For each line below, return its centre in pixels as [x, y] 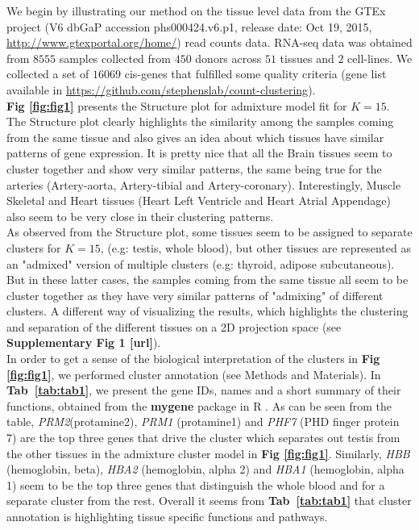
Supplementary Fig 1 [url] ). [84, 342]
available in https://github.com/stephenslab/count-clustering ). [161, 89]
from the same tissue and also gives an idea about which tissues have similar [195, 137]
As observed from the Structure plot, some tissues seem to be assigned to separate [209, 232]
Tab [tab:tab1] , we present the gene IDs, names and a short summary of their [204, 390]
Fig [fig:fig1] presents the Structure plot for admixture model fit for [177, 105]
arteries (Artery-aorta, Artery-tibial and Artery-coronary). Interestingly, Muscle [204, 184]
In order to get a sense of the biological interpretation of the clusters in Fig [193, 359]
